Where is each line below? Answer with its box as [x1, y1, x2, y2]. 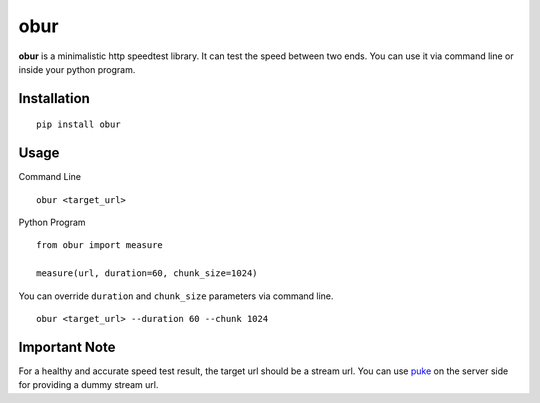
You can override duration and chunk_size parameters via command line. [18, 290, 334, 302]
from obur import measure [36, 240, 164, 251]
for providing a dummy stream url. [18, 379, 159, 391]
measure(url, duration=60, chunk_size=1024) [36, 268, 259, 279]
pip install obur [36, 119, 121, 130]
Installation [18, 90, 90, 107]
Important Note [18, 338, 116, 355]
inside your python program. [18, 63, 136, 75]
